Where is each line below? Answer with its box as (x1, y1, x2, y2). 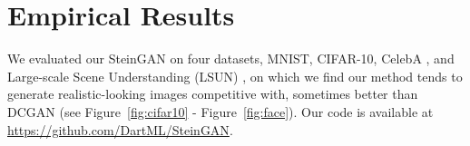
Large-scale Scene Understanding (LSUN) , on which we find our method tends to (7, 66, 463, 85)
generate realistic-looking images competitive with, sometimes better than (7, 84, 418, 103)
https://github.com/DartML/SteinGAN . (7, 120, 233, 139)
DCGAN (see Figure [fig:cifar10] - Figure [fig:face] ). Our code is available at (7, 102, 434, 121)
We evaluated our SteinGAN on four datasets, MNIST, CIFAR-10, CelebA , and (7, 49, 455, 68)
